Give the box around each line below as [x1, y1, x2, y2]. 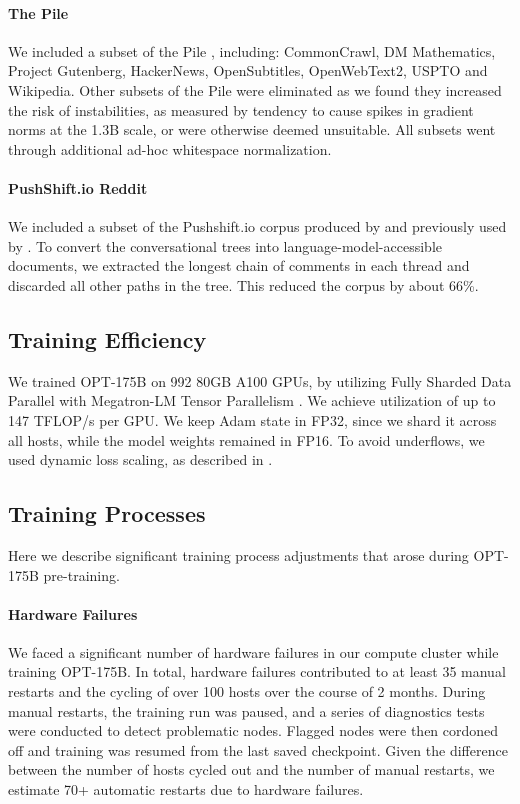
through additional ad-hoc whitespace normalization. [8, 138, 332, 159]
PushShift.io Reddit [8, 177, 148, 198]
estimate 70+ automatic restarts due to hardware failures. [8, 779, 364, 800]
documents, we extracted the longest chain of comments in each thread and [8, 255, 470, 276]
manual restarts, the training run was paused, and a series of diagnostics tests [8, 700, 485, 721]
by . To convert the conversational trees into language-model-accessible [8, 235, 442, 256]
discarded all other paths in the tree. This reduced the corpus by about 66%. [8, 274, 479, 295]
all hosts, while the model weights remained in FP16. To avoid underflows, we [8, 429, 485, 450]
